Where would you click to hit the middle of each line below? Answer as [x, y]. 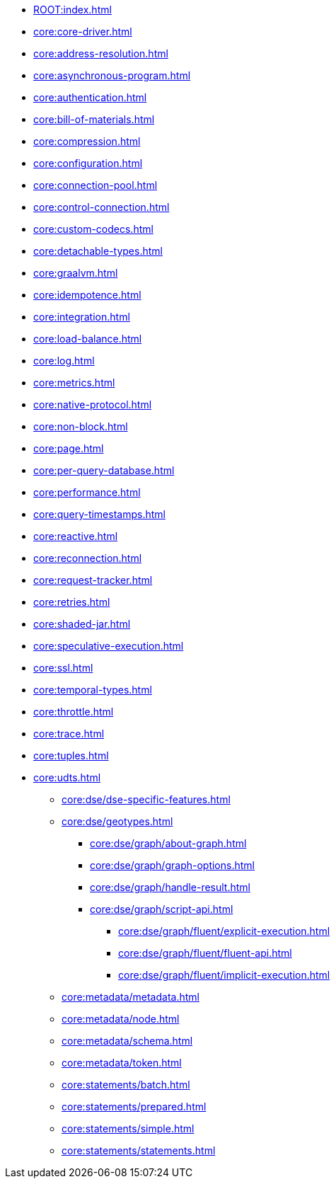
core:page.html [69, 448]
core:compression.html [87, 141]
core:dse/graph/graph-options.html [172, 865]
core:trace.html [69, 734]
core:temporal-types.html [93, 690]
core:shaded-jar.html [82, 624]
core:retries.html [72, 602]
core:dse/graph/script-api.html [162, 909]
